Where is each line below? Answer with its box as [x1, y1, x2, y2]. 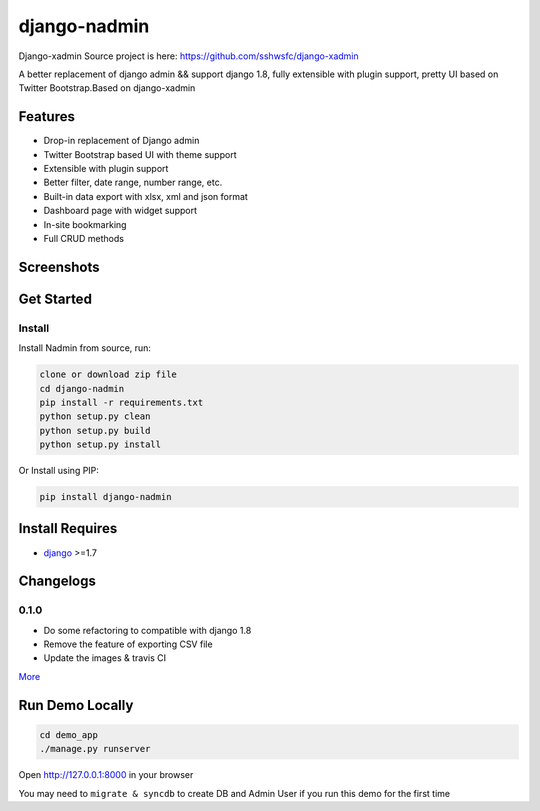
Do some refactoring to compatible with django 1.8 [43, 624, 252, 636]
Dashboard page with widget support [43, 205, 198, 217]
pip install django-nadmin [39, 491, 172, 503]
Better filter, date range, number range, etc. [43, 176, 223, 189]
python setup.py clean [39, 411, 151, 422]
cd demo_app [39, 729, 99, 740]
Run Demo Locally [18, 696, 134, 714]
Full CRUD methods [43, 232, 125, 244]
